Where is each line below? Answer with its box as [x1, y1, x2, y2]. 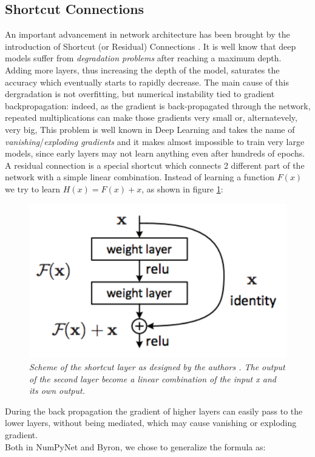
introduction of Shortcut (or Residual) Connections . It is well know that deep [5, 39, 296, 52]
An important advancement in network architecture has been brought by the [5, 28, 290, 41]
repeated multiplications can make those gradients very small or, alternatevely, [5, 111, 297, 124]
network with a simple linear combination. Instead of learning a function [5, 171, 275, 183]
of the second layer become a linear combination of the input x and [29, 372, 276, 385]
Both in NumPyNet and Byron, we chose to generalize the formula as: [5, 440, 266, 453]
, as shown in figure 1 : [141, 182, 223, 195]
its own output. [29, 384, 85, 397]
